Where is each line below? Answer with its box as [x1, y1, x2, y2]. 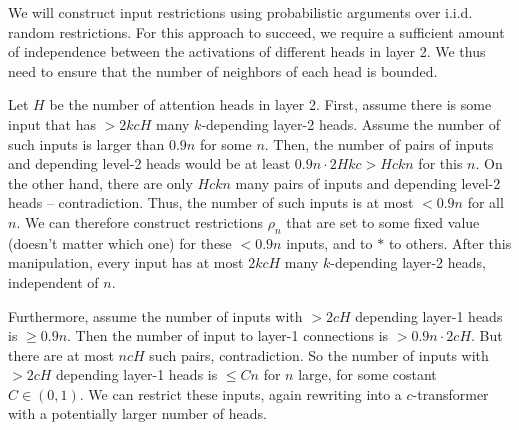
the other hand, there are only [8, 172, 193, 193]
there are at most [8, 344, 114, 365]
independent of [8, 271, 99, 292]
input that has [8, 113, 96, 134]
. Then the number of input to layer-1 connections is [67, 325, 389, 346]
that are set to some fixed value [286, 211, 480, 232]
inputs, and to [286, 232, 373, 253]
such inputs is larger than [8, 133, 165, 154]
